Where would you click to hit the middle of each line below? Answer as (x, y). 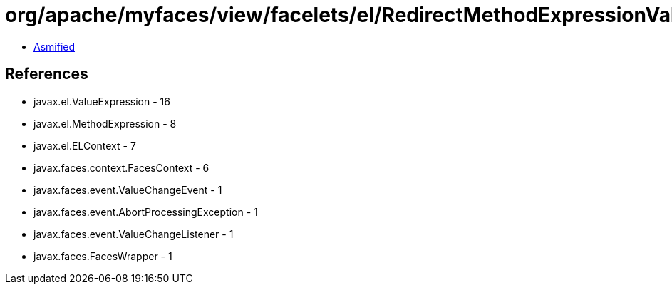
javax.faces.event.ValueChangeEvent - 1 (128, 190)
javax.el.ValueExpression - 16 (102, 101)
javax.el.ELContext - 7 (85, 145)
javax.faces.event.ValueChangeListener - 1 (134, 234)
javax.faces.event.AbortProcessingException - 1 (146, 212)
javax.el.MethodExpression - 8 (105, 123)
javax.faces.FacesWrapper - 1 (103, 256)
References (47, 74)
